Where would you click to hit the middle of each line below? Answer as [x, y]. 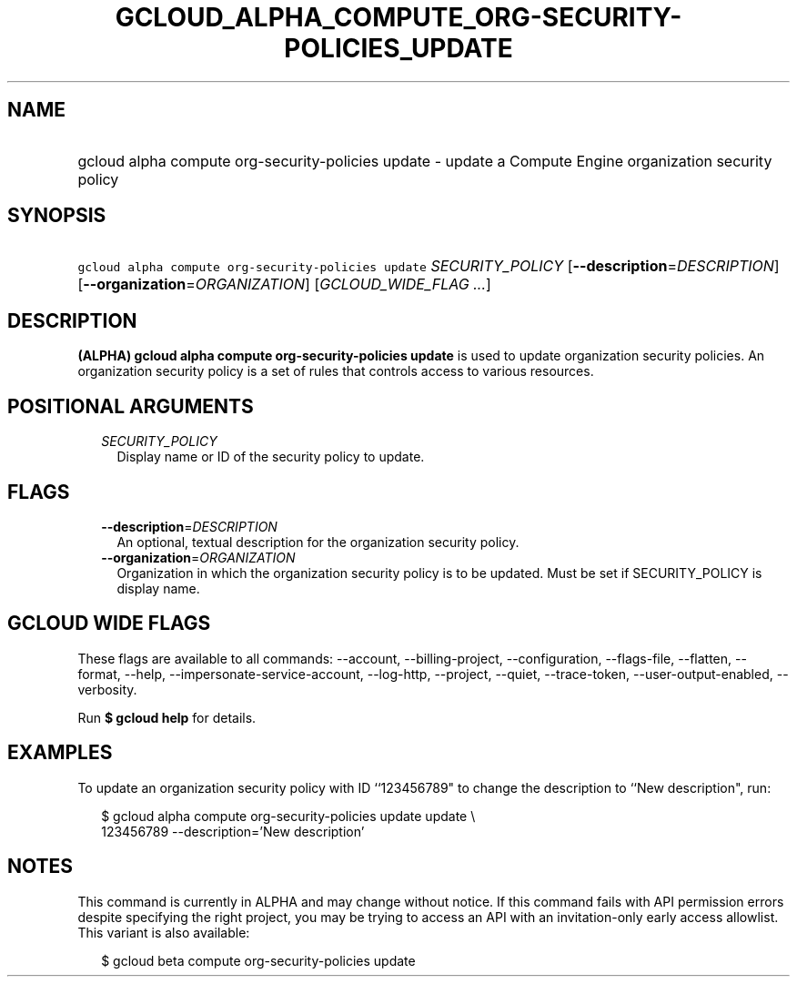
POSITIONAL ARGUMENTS [131, 406]
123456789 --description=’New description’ [233, 831]
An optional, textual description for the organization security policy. [318, 542]
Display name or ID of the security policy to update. [271, 457]
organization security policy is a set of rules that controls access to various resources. [336, 371]
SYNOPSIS [57, 216]
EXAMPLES [60, 753]
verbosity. [107, 689]
